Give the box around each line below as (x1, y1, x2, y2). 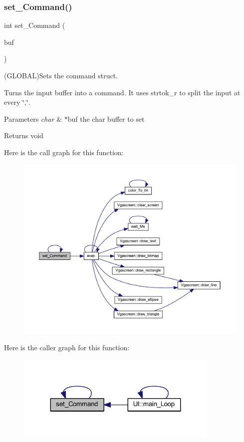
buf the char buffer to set (67, 113, 145, 124)
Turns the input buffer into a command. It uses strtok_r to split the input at (4, 87, 241, 97)
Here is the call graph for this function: (4, 147, 124, 157)
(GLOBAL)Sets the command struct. (4, 70, 118, 80)
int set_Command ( (4, 20, 65, 30)
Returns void (4, 130, 43, 141)
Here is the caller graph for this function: (4, 342, 130, 353)
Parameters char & (4, 113, 62, 124)
